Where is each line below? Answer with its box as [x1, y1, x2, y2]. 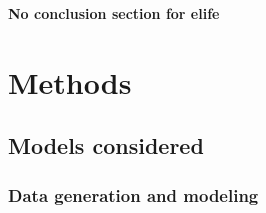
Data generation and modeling [8, 182, 259, 207]
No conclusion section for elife [8, 3, 220, 23]
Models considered [8, 130, 204, 161]
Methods [8, 61, 132, 102]
